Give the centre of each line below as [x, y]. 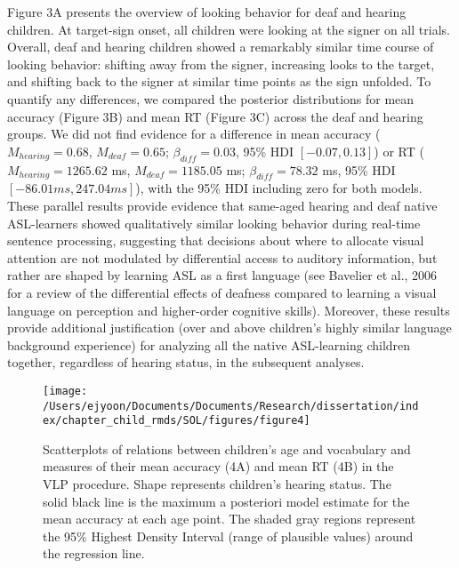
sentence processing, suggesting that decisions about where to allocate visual [216, 240]
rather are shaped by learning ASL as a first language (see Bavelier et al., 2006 [222, 275]
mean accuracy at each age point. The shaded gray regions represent [229, 519]
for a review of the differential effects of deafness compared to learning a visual [222, 292]
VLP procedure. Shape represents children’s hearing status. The [217, 484]
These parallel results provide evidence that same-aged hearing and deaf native [222, 205]
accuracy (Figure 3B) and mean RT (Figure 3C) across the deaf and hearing [215, 116]
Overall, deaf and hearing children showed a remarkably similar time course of [221, 47]
